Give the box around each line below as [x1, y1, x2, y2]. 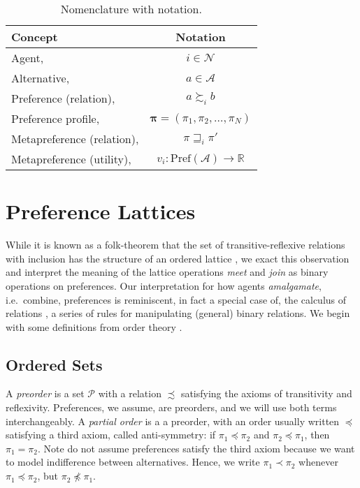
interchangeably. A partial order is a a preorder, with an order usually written [6, 413, 340, 428]
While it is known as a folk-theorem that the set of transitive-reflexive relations [6, 237, 345, 252]
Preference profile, [11, 110, 100, 126]
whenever [298, 454, 338, 469]
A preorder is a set [6, 386, 85, 401]
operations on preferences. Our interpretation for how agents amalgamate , [6, 278, 322, 293]
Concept [11, 29, 58, 45]
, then [304, 427, 330, 442]
